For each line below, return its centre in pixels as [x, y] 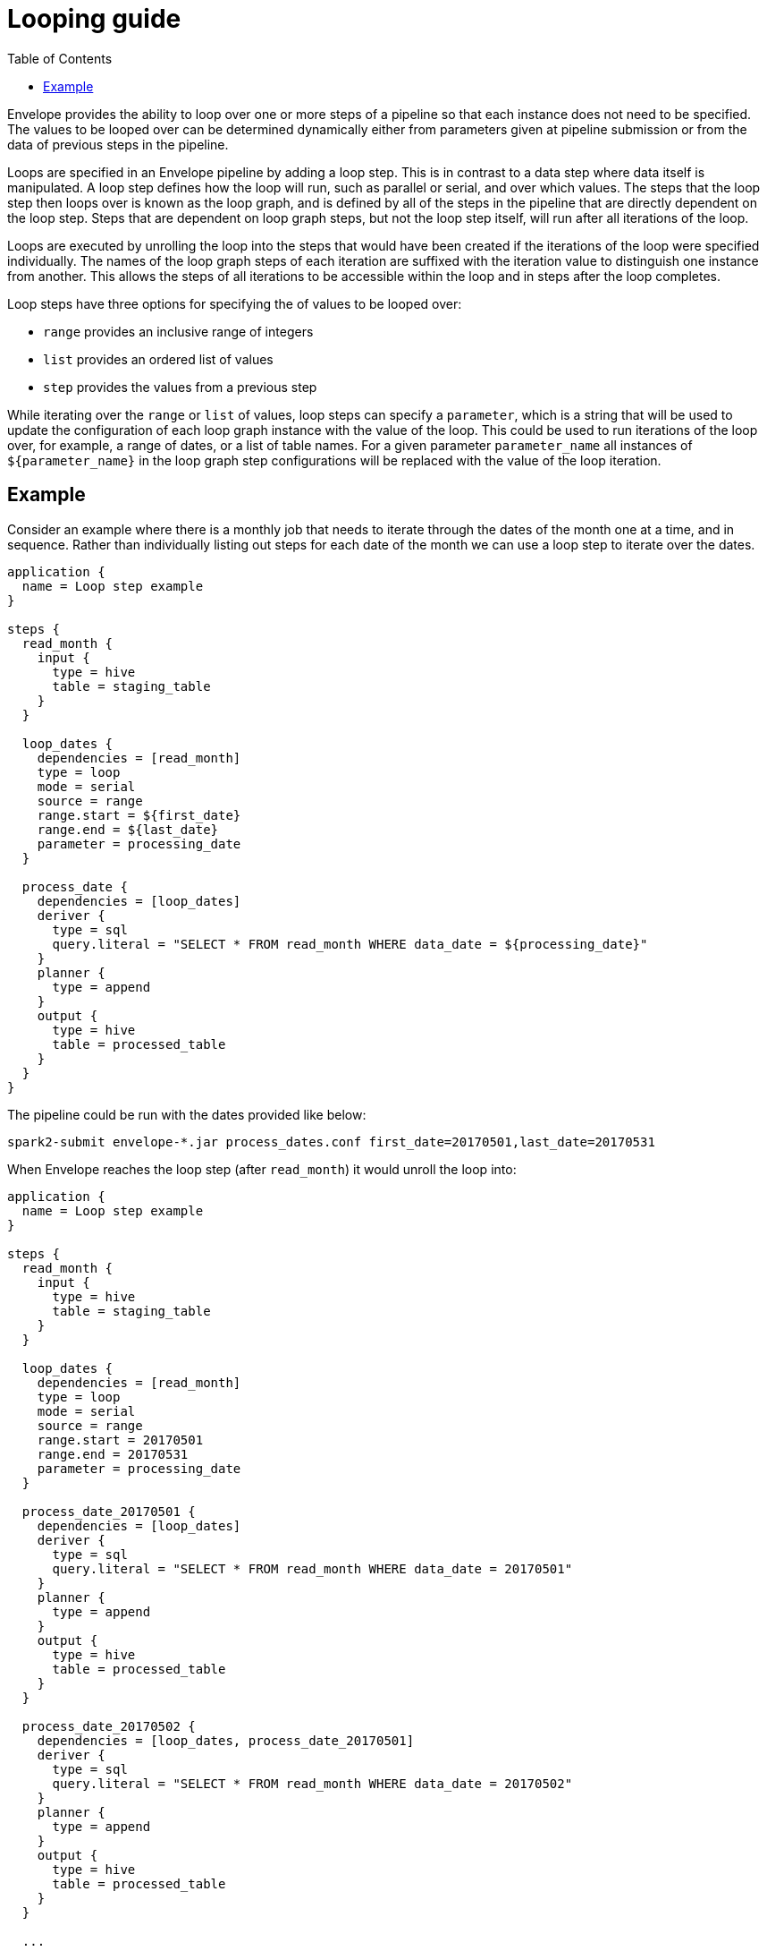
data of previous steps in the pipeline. [118, 144]
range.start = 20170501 [120, 1440]
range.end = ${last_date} [128, 829]
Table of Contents [60, 58]
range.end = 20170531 [113, 1454]
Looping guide [94, 19]
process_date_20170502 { [109, 1726]
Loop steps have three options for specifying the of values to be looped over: [235, 303]
